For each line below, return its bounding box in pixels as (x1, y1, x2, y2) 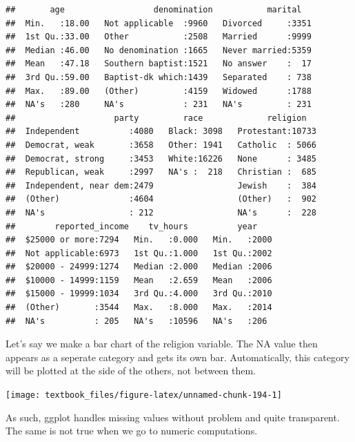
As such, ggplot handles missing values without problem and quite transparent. (6, 410, 340, 424)
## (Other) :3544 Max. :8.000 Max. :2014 (6, 302, 272, 313)
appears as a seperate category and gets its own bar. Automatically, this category (6, 349, 349, 364)
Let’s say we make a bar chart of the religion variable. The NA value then (6, 336, 318, 351)
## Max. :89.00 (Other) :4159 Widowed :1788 (6, 86, 312, 96)
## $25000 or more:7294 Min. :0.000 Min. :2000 (6, 235, 272, 245)
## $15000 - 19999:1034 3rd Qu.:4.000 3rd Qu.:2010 (6, 289, 272, 299)
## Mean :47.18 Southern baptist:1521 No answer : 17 (6, 59, 312, 69)
